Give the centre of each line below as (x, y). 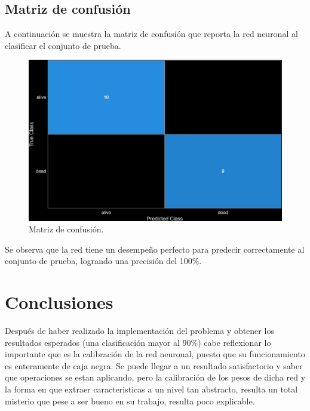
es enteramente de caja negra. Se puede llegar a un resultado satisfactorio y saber (154, 365)
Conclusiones (59, 302)
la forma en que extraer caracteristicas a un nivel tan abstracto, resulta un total (151, 389)
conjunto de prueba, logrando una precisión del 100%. (103, 261)
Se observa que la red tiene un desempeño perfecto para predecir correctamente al (155, 249)
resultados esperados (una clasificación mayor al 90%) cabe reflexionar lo (138, 342)
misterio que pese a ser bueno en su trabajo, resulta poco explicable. (130, 401)
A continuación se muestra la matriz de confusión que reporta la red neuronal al (151, 34)
